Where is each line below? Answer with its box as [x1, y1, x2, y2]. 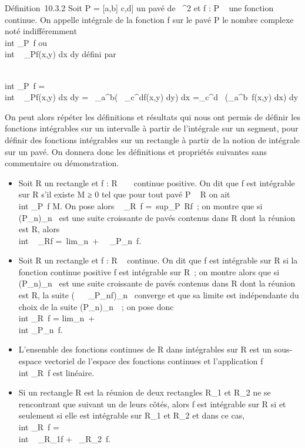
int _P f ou [5, 36, 48, 48]
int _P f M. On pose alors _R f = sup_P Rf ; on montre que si [18, 199, 263, 212]
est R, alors [18, 223, 60, 235]
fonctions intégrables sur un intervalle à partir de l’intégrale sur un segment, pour [5, 122, 299, 134]
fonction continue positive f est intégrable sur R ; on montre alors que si [18, 265, 280, 278]
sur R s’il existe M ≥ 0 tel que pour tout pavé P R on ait [18, 188, 230, 200]
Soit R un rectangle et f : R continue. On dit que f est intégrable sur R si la [18, 254, 298, 266]
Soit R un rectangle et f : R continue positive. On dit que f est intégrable [18, 176, 295, 189]
